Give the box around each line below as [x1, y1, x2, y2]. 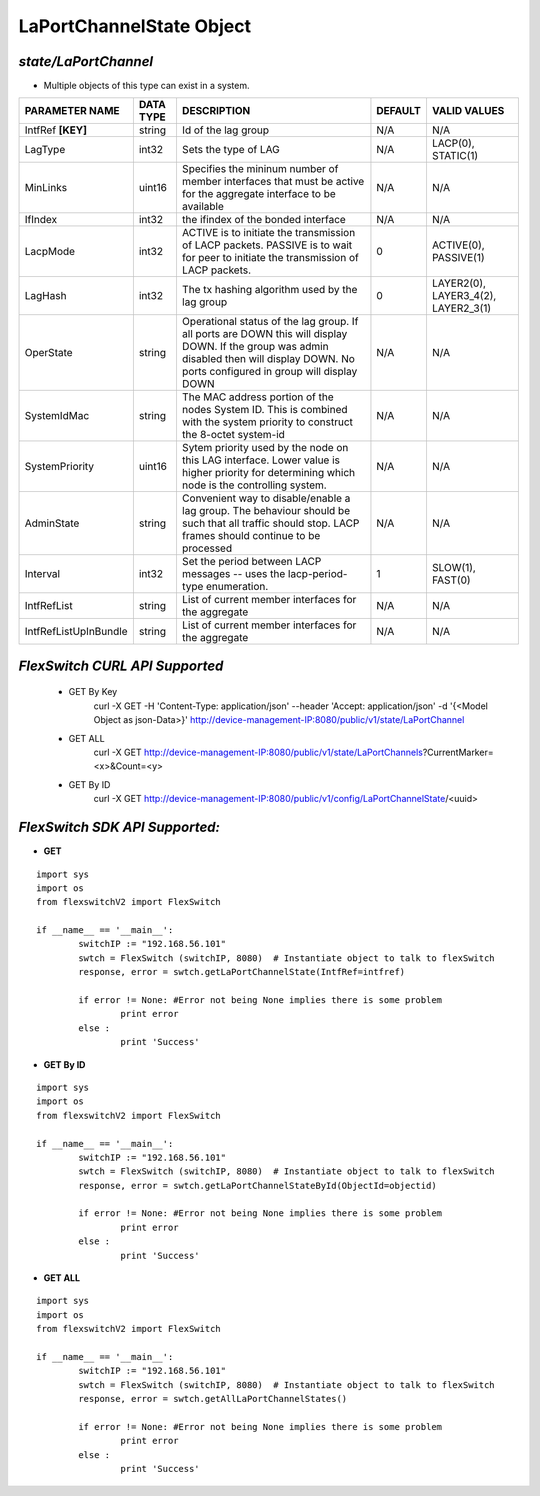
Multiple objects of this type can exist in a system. [43, 80, 250, 92]
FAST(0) [431, 573, 471, 587]
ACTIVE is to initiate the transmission [181, 226, 356, 240]
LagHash [24, 289, 67, 303]
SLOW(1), [431, 561, 477, 575]
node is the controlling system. [181, 478, 327, 492]
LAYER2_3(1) [431, 301, 492, 315]
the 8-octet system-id [181, 428, 285, 442]
